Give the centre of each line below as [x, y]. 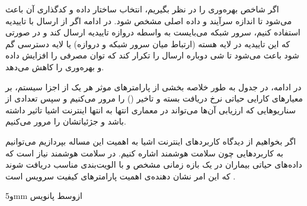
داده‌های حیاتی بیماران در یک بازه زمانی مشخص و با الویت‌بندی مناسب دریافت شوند [154, 164]
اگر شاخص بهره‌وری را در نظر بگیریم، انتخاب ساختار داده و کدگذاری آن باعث [142, 9]
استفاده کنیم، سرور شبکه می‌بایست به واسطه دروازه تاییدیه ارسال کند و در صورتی [153, 32]
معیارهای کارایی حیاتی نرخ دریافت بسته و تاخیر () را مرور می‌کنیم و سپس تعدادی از [154, 98]
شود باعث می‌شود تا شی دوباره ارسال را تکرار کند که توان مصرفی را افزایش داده [152, 55]
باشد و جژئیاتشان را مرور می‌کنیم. [66, 121]
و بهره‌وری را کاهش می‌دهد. [55, 66]
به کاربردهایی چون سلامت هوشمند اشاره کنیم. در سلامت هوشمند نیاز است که [144, 153]
